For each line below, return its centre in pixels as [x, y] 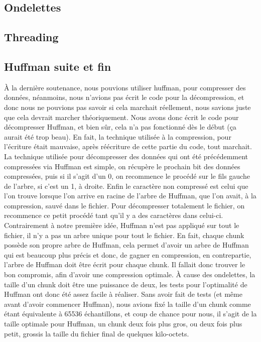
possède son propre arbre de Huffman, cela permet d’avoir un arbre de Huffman [126, 245]
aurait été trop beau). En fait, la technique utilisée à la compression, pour [118, 136]
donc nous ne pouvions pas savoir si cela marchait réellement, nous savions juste [127, 107]
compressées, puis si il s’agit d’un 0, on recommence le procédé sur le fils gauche [127, 176]
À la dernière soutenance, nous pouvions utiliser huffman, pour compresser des [125, 87]
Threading [31, 37]
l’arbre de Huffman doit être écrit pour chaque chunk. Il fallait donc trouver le [125, 264]
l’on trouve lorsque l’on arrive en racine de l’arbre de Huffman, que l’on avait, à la [130, 196]
